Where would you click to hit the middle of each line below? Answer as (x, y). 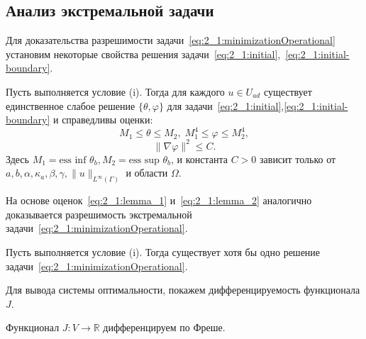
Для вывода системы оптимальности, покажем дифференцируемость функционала (183, 290)
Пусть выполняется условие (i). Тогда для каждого (115, 91)
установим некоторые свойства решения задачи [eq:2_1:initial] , (143, 54)
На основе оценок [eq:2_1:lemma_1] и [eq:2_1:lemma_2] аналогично (159, 200)
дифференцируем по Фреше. (164, 327)
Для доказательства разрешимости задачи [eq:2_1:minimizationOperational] (171, 40)
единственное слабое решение (71, 105)
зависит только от (298, 159)
